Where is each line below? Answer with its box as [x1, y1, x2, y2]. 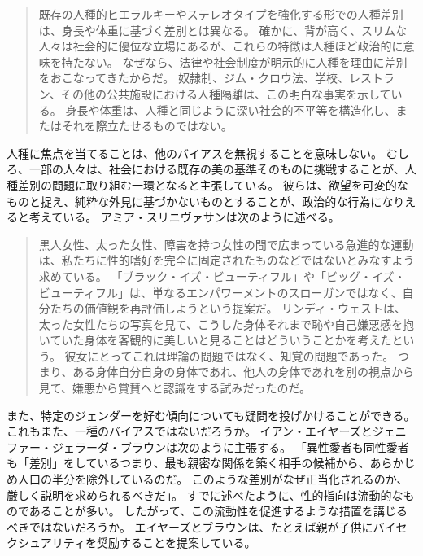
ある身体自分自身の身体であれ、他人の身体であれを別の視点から [72, 363, 415, 380]
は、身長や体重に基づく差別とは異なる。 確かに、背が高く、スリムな [38, 21, 408, 38]
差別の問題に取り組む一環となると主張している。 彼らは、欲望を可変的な [17, 176, 408, 193]
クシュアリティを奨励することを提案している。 [7, 534, 256, 551]
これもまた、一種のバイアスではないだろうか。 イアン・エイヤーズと [7, 422, 373, 440]
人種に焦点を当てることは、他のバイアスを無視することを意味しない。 [7, 144, 382, 161]
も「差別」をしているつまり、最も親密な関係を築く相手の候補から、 [7, 454, 370, 471]
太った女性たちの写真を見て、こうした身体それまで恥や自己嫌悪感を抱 [38, 315, 415, 332]
